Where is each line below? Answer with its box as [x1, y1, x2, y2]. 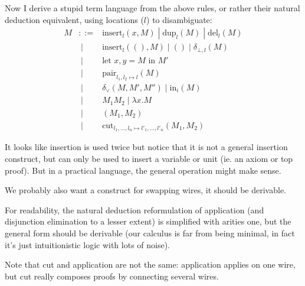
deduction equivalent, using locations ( [5, 13, 144, 25]
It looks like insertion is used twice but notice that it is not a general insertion [5, 141, 288, 153]
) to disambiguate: [146, 13, 212, 25]
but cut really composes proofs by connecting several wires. [5, 269, 219, 282]
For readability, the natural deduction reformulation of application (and [5, 203, 264, 216]
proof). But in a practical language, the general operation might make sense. [5, 164, 281, 176]
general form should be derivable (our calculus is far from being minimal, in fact [5, 226, 295, 239]
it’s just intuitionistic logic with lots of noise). [5, 238, 170, 251]
